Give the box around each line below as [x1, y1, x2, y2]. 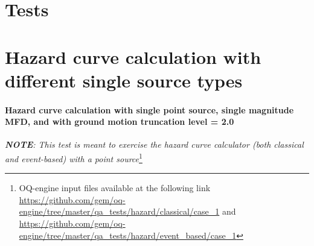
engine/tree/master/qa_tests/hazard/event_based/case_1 [19, 229, 237, 241]
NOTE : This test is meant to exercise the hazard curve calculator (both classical [5, 138, 304, 151]
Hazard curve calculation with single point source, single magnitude [5, 103, 294, 116]
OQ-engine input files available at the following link [19, 181, 211, 194]
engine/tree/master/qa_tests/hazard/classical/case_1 [19, 205, 220, 218]
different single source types [5, 68, 243, 92]
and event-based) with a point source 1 [5, 150, 143, 165]
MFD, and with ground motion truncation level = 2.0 [5, 115, 234, 128]
